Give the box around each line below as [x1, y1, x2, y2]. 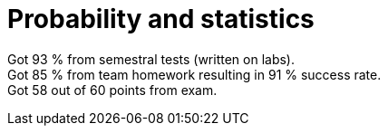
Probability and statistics [7, 4, 315, 34]
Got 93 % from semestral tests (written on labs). [7, 51, 296, 67]
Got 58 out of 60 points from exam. [7, 81, 218, 98]
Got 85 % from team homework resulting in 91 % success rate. [7, 66, 382, 82]
